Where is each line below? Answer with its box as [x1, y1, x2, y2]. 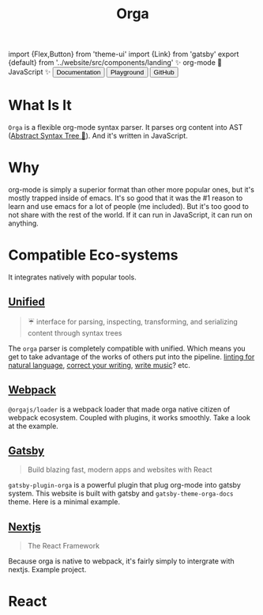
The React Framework [27, 541, 100, 551]
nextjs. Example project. [8, 565, 87, 575]
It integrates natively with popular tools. [8, 272, 137, 282]
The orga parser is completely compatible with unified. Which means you [8, 344, 246, 353]
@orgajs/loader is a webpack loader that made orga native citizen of [8, 404, 231, 414]
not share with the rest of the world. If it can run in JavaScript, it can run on [8, 211, 253, 220]
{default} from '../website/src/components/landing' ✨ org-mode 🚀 [8, 58, 223, 67]
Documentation [56, 68, 101, 77]
